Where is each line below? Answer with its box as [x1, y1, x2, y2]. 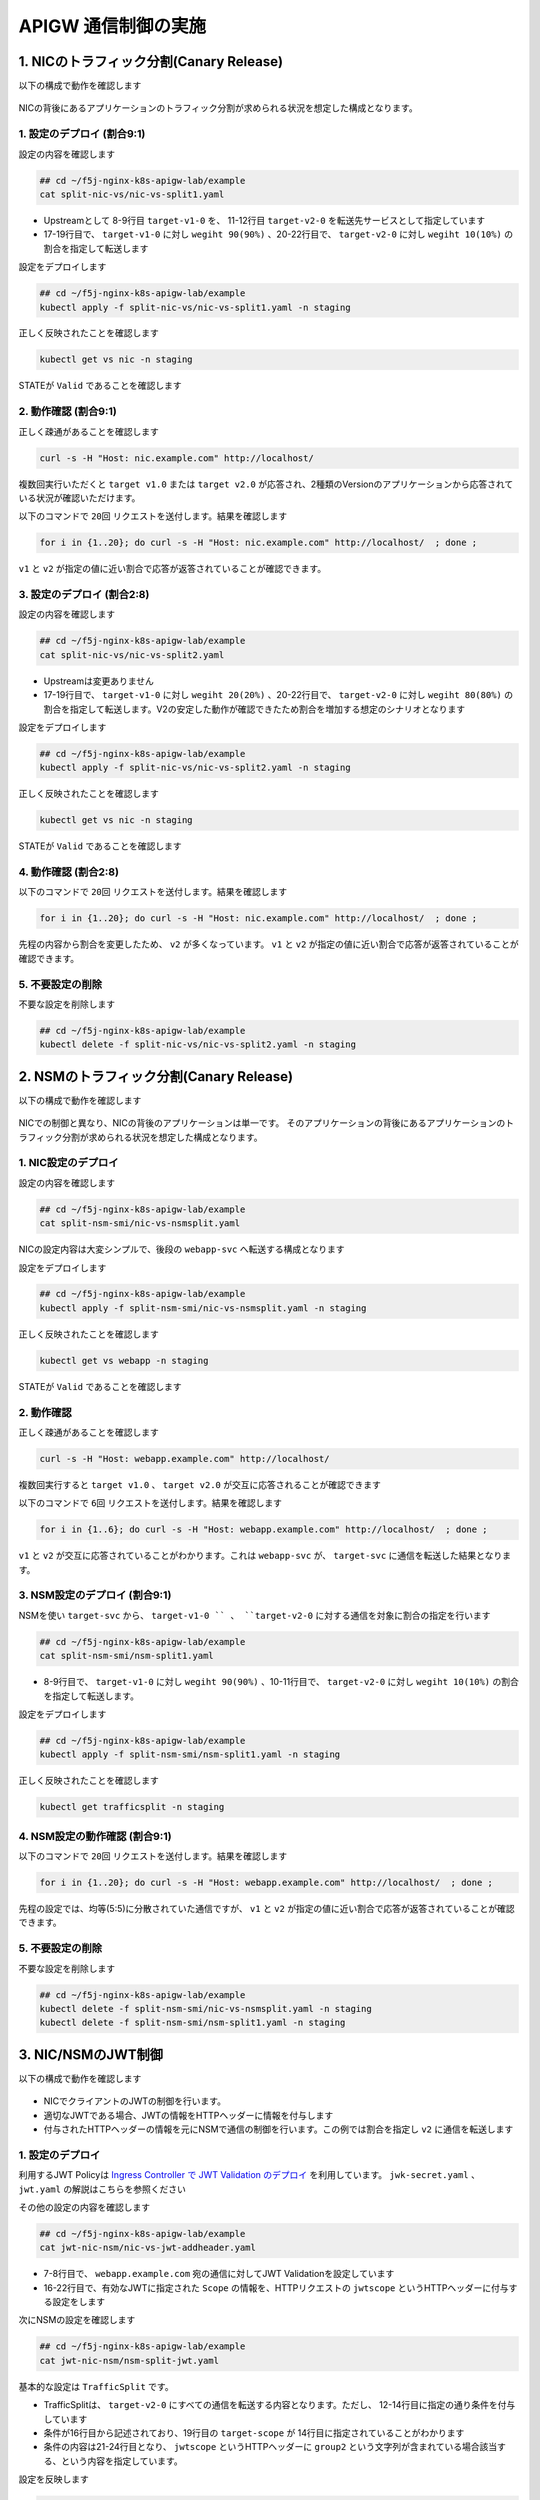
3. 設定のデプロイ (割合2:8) [18, 588, 150, 602]
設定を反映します [18, 2473, 89, 2485]
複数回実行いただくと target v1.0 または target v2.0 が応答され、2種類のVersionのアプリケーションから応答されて [18, 478, 514, 490]
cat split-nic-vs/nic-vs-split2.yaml [39, 649, 225, 660]
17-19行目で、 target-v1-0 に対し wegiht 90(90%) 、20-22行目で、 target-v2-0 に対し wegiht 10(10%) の [43, 228, 514, 240]
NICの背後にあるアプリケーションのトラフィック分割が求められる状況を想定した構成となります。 [18, 102, 419, 114]
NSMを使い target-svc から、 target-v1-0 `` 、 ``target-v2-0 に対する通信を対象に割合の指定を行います [18, 1609, 491, 1621]
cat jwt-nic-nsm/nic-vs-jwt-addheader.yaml [39, 2242, 257, 2254]
